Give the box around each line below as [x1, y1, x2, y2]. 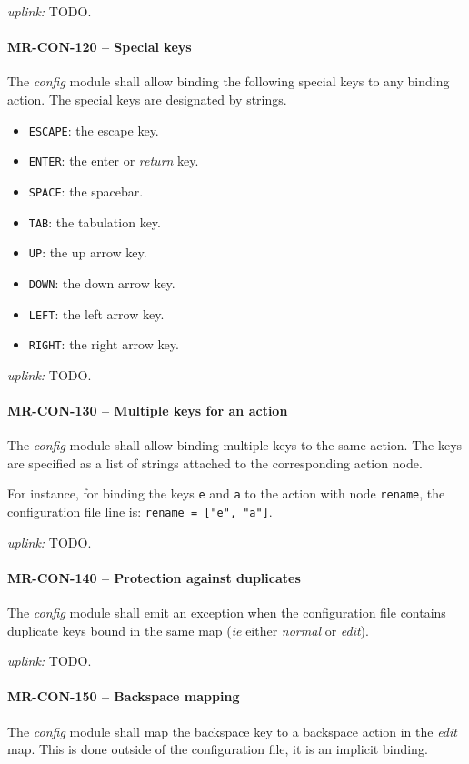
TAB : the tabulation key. [28, 212, 161, 231]
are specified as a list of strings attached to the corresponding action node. [7, 453, 423, 472]
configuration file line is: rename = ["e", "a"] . [7, 502, 273, 521]
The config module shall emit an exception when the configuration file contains [7, 603, 446, 622]
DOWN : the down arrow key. [28, 273, 175, 292]
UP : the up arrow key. [28, 243, 147, 262]
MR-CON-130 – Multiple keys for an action [7, 401, 288, 420]
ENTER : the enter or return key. [28, 151, 199, 170]
